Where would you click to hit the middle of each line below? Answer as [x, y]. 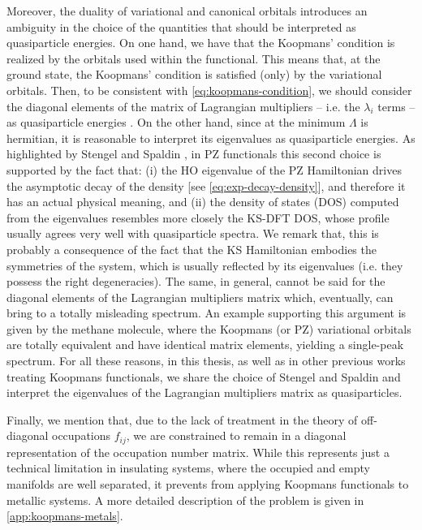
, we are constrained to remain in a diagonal [236, 435]
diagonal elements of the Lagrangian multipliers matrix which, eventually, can [200, 297]
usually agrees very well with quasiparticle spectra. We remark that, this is [193, 233]
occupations [82, 435]
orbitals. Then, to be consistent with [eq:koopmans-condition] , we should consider [209, 90]
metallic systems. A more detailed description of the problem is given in [185, 500]
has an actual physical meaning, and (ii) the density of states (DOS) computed [203, 202]
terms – [396, 106]
